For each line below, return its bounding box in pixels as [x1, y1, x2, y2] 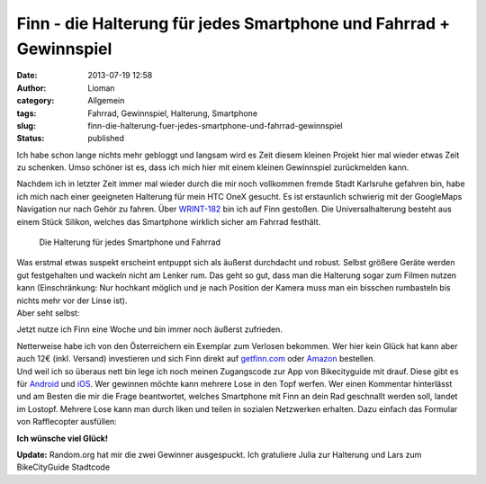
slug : [16, 120, 36, 130]
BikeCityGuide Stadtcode [16, 462, 111, 472]
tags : [16, 108, 37, 119]
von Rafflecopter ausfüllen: [16, 417, 117, 427]
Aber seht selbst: [16, 307, 80, 318]
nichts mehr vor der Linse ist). [16, 295, 128, 306]
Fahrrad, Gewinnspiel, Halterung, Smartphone [87, 108, 258, 119]
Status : [16, 133, 45, 144]
